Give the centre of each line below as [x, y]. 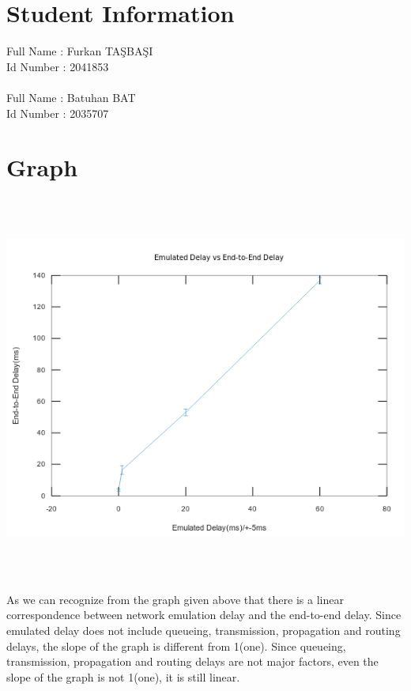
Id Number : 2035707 [58, 113]
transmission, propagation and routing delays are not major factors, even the [192, 661]
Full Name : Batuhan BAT [71, 97]
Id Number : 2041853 [58, 66]
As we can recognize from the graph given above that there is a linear [175, 599]
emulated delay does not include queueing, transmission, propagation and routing [204, 630]
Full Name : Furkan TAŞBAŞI [80, 51]
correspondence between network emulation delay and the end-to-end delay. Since [204, 615]
